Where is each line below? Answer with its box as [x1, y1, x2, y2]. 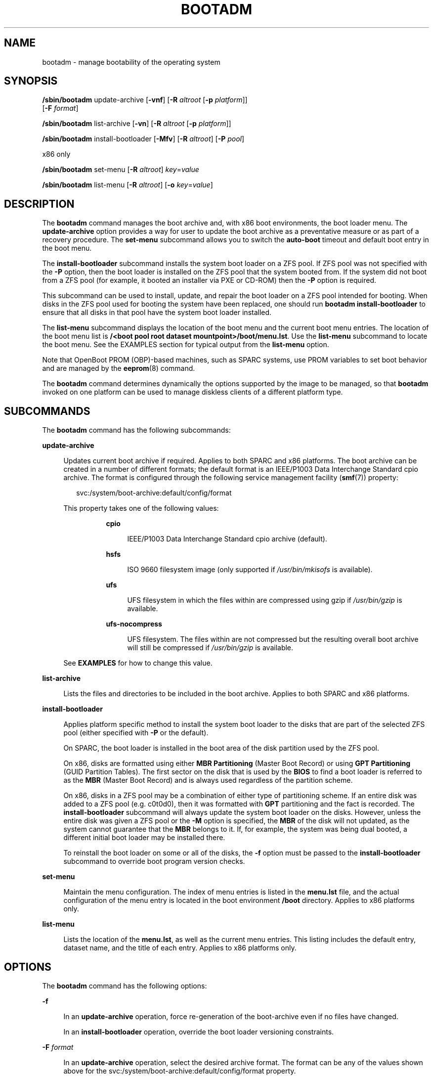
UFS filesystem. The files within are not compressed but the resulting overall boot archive [127, 635, 419, 644]
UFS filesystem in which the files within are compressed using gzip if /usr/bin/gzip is [127, 596, 402, 605]
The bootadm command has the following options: [42, 981, 207, 990]
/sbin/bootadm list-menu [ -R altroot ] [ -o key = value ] [42, 180, 213, 189]
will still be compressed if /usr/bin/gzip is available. [127, 643, 294, 652]
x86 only [42, 150, 71, 159]
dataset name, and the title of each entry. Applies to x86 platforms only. [63, 943, 297, 952]
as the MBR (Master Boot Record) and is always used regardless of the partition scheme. [63, 776, 353, 785]
